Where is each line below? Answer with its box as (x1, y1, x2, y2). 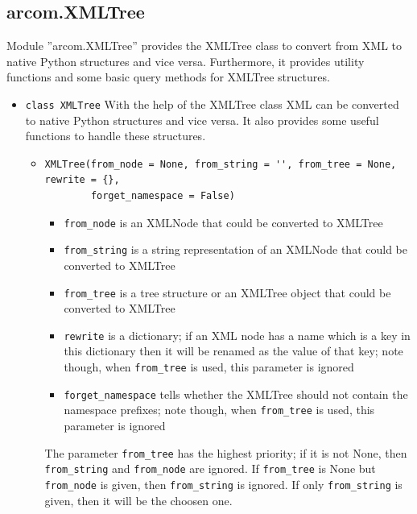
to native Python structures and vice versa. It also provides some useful (25, 111, 379, 128)
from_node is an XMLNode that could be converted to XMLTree (64, 213, 383, 230)
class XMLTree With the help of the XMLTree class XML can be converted (25, 95, 399, 112)
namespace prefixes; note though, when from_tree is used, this (64, 401, 375, 418)
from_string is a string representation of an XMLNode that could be (64, 241, 407, 258)
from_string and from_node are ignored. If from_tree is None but (44, 460, 376, 477)
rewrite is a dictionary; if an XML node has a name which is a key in (64, 326, 411, 343)
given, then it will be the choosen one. (44, 491, 233, 508)
